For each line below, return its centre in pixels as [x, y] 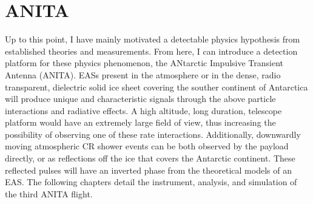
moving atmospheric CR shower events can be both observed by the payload [147, 146]
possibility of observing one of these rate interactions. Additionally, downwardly [153, 134]
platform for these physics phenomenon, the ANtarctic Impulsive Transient [144, 63]
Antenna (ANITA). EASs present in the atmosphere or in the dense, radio [143, 74]
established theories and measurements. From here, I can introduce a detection [151, 51]
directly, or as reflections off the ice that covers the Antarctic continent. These [150, 158]
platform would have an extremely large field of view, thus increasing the [140, 122]
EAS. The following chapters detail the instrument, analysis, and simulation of [151, 182]
